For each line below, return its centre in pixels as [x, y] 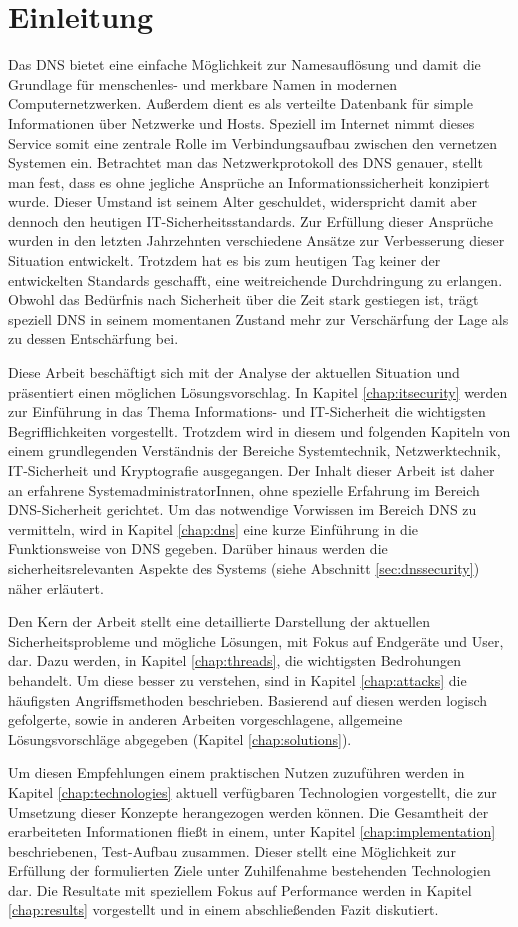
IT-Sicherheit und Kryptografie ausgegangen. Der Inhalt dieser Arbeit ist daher [251, 470]
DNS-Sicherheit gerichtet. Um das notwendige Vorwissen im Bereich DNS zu [242, 509]
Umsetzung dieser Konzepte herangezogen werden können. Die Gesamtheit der [248, 811]
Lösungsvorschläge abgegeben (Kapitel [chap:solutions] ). [180, 738]
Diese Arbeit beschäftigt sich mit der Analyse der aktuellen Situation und [234, 372]
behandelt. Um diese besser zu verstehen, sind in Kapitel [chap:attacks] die [237, 679]
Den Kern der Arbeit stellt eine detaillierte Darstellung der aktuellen [219, 621]
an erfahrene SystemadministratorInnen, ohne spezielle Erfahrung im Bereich [244, 489]
